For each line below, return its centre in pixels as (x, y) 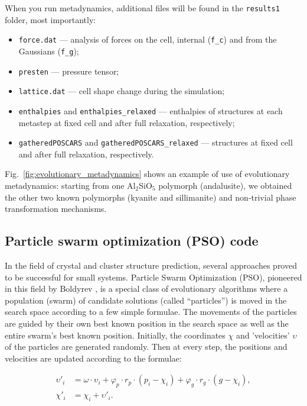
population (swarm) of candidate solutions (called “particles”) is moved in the (146, 300)
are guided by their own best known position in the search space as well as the (147, 323)
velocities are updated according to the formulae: (93, 358)
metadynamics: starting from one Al (70, 185)
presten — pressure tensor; (69, 71)
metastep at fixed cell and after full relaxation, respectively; (127, 122)
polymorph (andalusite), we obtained (225, 185)
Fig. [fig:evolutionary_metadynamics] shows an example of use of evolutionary (147, 174)
